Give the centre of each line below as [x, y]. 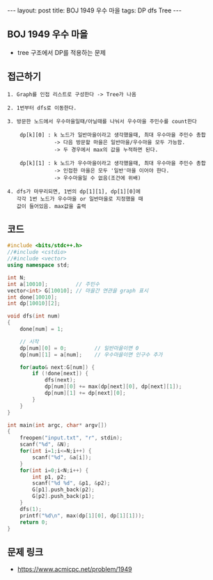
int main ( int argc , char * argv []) [57, 425]
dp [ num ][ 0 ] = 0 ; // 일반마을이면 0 [79, 348]
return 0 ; [34, 522]
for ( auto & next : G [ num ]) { [57, 367]
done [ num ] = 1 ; [42, 329]
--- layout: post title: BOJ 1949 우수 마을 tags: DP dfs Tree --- [95, 10]
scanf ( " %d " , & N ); [45, 445]
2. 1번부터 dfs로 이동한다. [42, 108]
